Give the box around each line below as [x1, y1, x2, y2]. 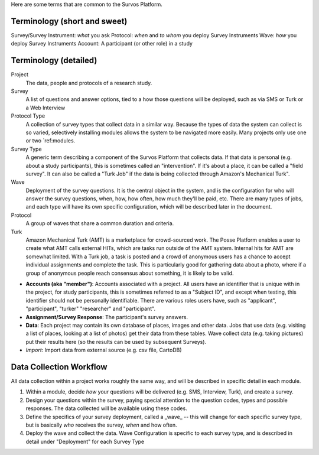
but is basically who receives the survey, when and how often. [25, 421, 177, 428]
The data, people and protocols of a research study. [25, 79, 152, 86]
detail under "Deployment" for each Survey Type [25, 438, 145, 445]
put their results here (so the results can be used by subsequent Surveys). [25, 338, 207, 345]
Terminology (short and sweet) [11, 16, 128, 26]
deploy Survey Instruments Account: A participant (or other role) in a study [11, 40, 193, 47]
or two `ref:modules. [25, 137, 76, 144]
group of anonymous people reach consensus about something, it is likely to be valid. [25, 269, 234, 277]
